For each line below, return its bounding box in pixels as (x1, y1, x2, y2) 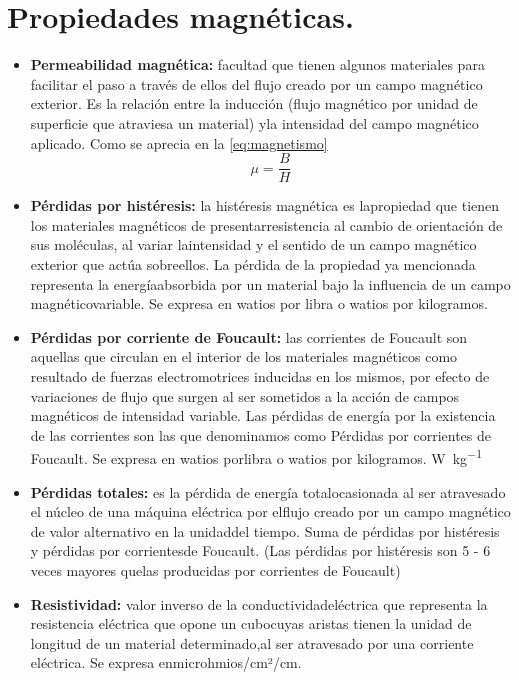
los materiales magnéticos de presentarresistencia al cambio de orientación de (30, 214, 503, 235)
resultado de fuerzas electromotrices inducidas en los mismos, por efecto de (30, 365, 490, 386)
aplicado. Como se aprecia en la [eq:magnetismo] (30, 132, 328, 153)
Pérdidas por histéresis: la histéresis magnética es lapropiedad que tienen (30, 195, 500, 216)
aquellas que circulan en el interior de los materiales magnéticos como (30, 346, 458, 367)
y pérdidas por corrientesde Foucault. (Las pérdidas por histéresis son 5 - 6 (30, 540, 491, 561)
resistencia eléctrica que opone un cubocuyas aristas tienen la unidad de (30, 613, 472, 634)
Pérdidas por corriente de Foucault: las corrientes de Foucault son (30, 326, 468, 347)
